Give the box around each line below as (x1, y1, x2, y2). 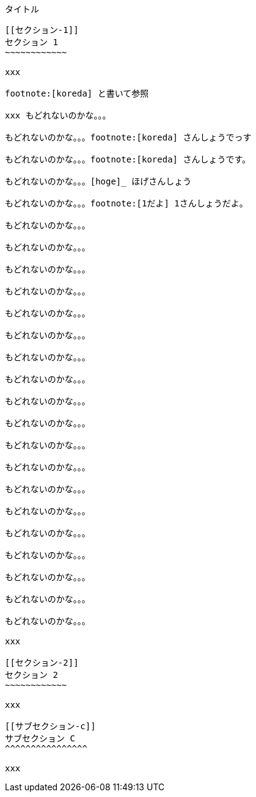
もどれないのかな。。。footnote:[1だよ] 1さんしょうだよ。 (5, 198, 248, 208)
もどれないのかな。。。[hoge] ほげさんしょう (5, 177, 192, 186)
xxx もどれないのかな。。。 (5, 111, 111, 120)
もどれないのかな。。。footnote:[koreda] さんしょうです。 (5, 155, 251, 164)
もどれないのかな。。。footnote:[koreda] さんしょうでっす (5, 133, 252, 142)
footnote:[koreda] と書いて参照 (5, 89, 149, 98)
